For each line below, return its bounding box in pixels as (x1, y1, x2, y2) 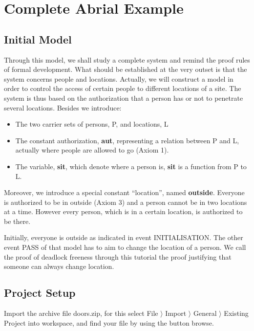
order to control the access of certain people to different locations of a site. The (4, 83, 241, 93)
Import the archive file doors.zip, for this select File (4, 308, 158, 318)
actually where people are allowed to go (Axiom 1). (15, 145, 169, 155)
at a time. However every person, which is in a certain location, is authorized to (4, 206, 243, 217)
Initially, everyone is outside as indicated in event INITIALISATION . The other (4, 232, 243, 243)
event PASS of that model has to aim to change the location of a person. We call (4, 242, 246, 252)
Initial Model (4, 31, 72, 46)
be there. (4, 216, 31, 226)
